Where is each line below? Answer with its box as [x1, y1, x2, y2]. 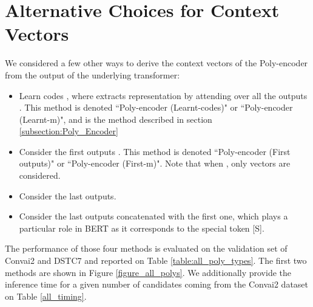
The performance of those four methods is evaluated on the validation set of [5, 242, 288, 255]
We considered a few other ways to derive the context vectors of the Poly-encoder [5, 57, 308, 69]
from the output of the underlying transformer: [5, 68, 180, 81]
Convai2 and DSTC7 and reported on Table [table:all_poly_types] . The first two [5, 254, 307, 267]
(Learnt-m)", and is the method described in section [19, 112, 212, 125]
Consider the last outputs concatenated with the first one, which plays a [19, 210, 288, 222]
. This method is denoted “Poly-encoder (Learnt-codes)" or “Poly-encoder [19, 101, 293, 114]
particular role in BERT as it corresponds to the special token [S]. [19, 221, 264, 234]
